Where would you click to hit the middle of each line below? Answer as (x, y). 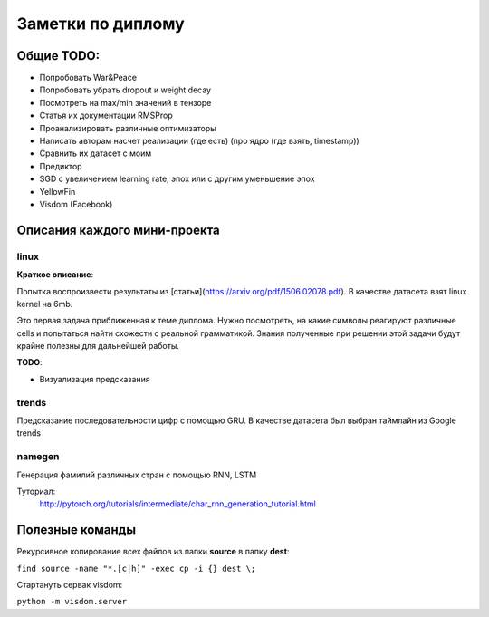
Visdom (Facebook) (76, 204)
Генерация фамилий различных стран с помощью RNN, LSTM (137, 475)
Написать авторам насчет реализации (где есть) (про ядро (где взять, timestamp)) (199, 141)
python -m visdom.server (72, 602)
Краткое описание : (55, 275)
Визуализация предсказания (95, 379)
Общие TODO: (58, 56)
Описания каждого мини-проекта (119, 230)
